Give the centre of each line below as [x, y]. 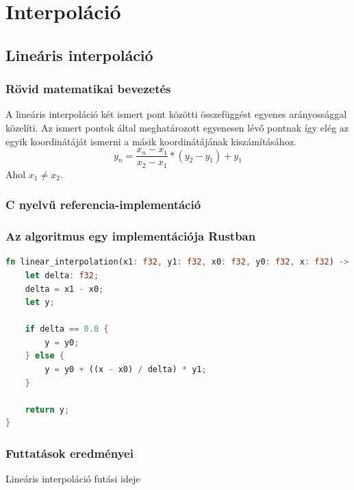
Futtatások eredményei [69, 453]
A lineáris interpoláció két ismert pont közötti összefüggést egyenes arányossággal [176, 114]
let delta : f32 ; [62, 275]
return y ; [47, 409]
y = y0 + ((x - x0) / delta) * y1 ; [126, 370]
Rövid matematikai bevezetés [88, 89]
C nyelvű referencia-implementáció [103, 205]
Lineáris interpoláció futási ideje [73, 479]
